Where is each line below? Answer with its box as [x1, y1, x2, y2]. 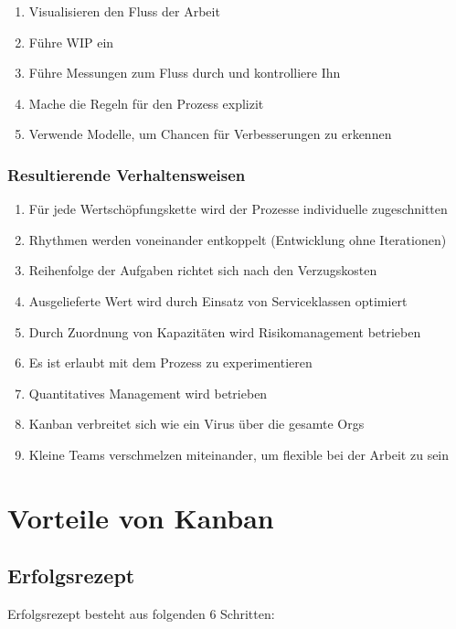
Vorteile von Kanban [7, 498, 274, 536]
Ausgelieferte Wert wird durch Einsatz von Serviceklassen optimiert [28, 291, 408, 310]
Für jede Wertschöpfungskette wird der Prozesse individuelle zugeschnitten [28, 199, 448, 219]
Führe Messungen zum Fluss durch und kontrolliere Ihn [28, 63, 341, 82]
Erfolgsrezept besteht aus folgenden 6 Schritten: [7, 604, 275, 624]
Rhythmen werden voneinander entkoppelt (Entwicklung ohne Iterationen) [28, 229, 447, 249]
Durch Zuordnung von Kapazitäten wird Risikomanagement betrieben [28, 322, 421, 341]
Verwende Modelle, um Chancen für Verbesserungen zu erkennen [28, 124, 392, 144]
